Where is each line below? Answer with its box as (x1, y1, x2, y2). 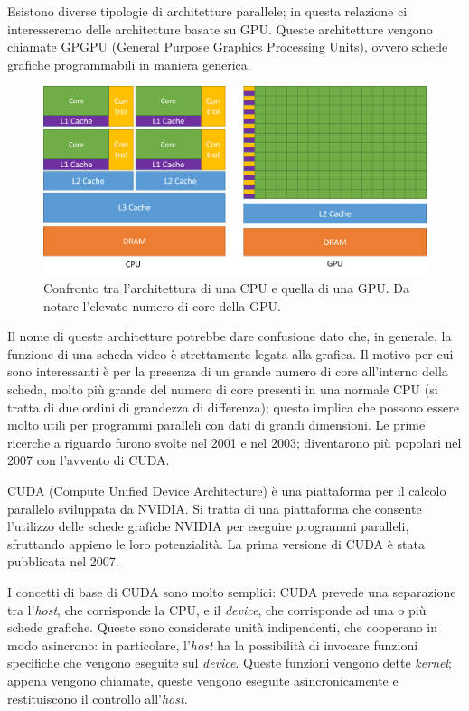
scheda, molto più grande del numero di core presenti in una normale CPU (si (7, 380, 438, 399)
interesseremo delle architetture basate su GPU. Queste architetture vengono (7, 19, 433, 38)
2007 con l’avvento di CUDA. (7, 450, 170, 469)
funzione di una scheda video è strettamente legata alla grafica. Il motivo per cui (7, 344, 454, 363)
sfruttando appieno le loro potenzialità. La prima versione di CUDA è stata (7, 534, 426, 553)
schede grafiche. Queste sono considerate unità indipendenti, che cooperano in (7, 618, 438, 637)
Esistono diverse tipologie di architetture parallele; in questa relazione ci (7, 2, 408, 20)
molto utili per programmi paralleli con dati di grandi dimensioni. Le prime (7, 415, 426, 434)
